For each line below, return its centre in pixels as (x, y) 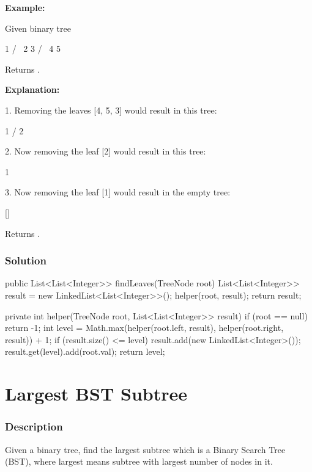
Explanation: (32, 89)
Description (34, 427)
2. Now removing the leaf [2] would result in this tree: (106, 151)
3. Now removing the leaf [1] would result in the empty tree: (118, 192)
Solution (26, 260)
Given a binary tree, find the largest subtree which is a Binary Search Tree (145, 449)
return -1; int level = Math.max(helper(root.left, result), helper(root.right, (144, 328)
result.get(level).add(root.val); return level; (85, 351)
